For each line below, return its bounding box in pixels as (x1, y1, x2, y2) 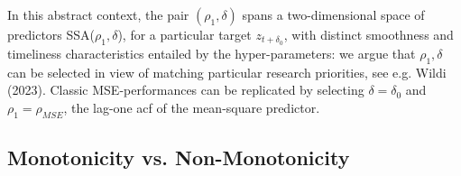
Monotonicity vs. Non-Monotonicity (7, 144, 350, 171)
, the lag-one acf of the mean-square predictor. (63, 97, 320, 116)
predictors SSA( (7, 25, 96, 43)
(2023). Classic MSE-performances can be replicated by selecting (7, 80, 364, 99)
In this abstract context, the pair (7, 5, 189, 23)
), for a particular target (117, 25, 252, 43)
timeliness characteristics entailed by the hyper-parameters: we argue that (7, 43, 416, 62)
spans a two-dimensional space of (242, 5, 425, 23)
